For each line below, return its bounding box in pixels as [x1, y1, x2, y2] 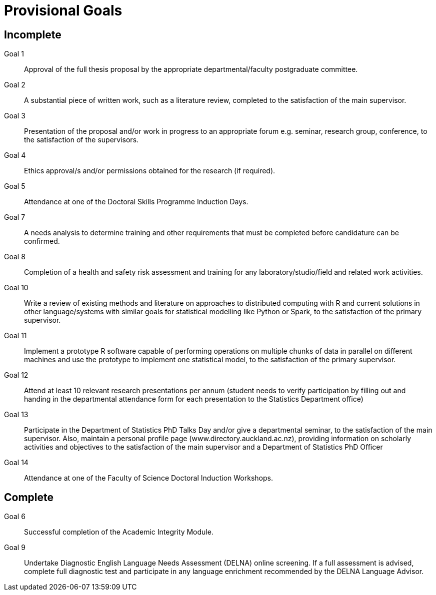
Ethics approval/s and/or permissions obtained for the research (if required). [24, 166, 275, 175]
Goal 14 [4, 458, 28, 467]
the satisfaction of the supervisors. [24, 135, 139, 144]
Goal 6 [4, 512, 25, 521]
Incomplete [4, 28, 61, 41]
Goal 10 [4, 283, 28, 292]
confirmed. [24, 237, 60, 246]
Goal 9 [4, 543, 25, 552]
